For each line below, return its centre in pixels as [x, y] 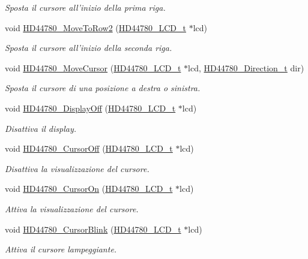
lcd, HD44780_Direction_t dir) [246, 67]
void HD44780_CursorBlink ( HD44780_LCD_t [93, 229]
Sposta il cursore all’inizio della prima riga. [85, 7]
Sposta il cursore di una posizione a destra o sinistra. [103, 88]
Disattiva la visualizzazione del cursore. [77, 168]
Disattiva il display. [41, 128]
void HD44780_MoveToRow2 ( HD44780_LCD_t [95, 27]
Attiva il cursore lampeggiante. [61, 249]
